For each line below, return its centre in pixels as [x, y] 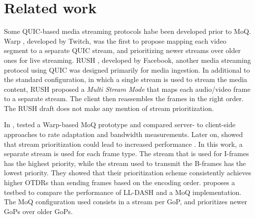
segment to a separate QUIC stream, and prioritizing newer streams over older [122, 50]
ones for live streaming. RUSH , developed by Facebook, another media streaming [127, 60]
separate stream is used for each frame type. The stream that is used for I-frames [127, 153]
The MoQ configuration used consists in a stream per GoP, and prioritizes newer [126, 202]
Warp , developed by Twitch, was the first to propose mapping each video [115, 41]
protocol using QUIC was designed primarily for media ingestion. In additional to [127, 69]
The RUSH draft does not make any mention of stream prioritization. [109, 108]
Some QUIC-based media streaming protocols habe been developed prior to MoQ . [127, 31]
